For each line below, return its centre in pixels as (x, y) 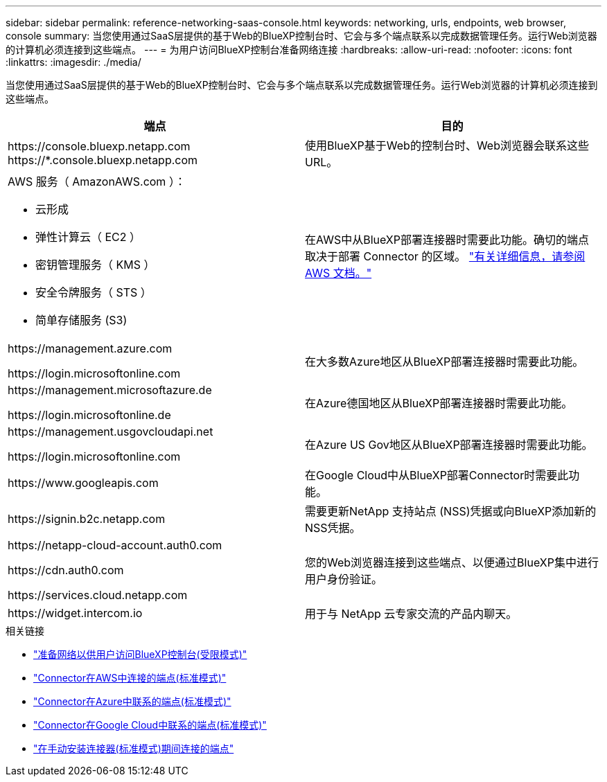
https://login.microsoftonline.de (89, 415)
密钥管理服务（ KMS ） (95, 265)
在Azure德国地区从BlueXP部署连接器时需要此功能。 (439, 403)
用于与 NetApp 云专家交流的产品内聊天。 (411, 614)
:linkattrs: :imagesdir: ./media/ (73, 62)
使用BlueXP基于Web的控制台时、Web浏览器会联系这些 (447, 145)
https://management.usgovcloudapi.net (111, 432)
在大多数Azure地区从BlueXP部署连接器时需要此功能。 (445, 362)
